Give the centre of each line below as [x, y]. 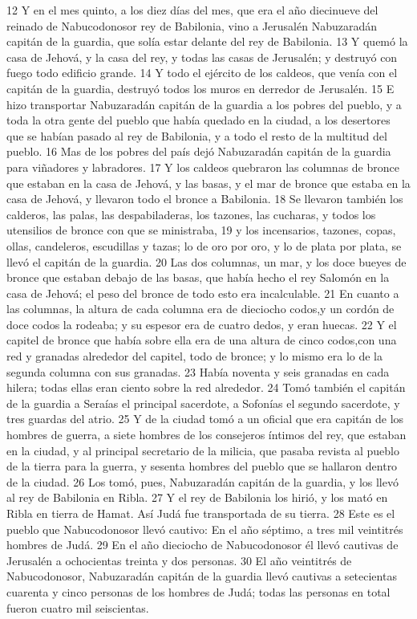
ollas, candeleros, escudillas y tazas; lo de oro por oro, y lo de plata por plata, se [204, 245]
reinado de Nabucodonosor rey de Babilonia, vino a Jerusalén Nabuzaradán [192, 25]
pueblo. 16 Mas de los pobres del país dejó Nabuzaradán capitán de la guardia [199, 151]
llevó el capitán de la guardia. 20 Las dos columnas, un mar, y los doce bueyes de [206, 261]
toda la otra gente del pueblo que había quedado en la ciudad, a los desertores [198, 120]
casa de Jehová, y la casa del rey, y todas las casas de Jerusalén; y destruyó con [202, 57]
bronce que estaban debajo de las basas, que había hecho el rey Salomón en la [198, 277]
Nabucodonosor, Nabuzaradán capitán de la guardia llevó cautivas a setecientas [202, 576]
